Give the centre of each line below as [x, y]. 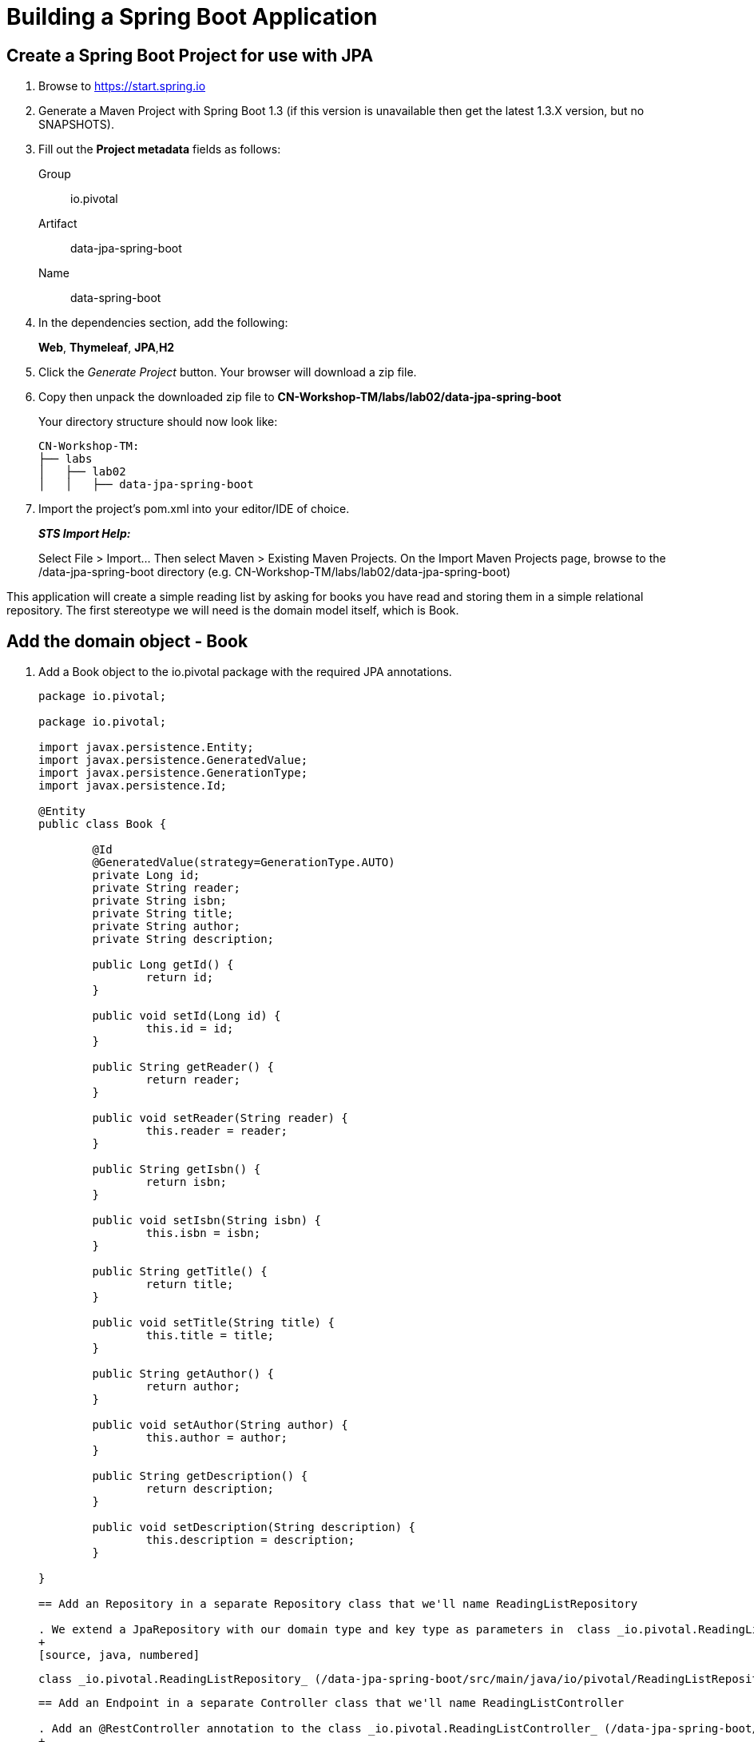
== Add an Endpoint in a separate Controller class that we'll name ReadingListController [331, 1703]
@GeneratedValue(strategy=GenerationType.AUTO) [244, 863]
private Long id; [146, 875]
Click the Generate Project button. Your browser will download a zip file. [228, 372]
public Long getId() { [163, 965]
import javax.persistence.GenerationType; [173, 773]
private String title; [163, 914]
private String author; [166, 927]
